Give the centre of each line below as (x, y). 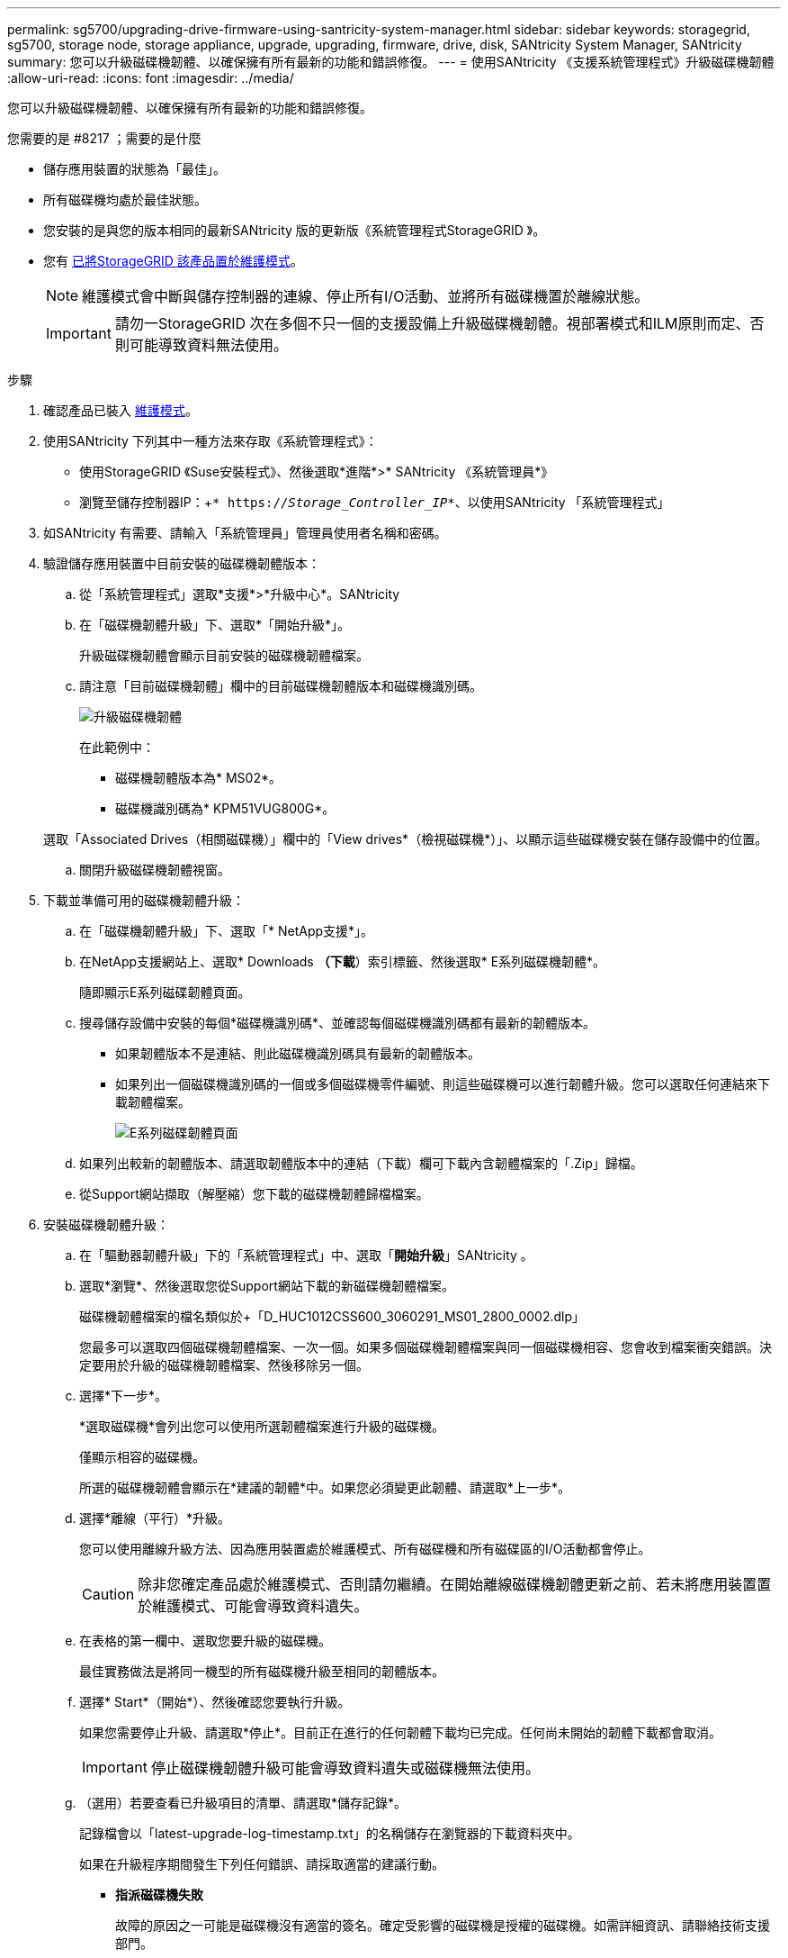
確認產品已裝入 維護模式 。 (121, 410)
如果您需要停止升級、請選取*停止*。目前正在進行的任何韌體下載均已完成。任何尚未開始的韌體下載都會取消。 (401, 1732)
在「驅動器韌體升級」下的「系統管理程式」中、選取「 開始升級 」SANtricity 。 (306, 1255)
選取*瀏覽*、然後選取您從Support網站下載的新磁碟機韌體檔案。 (267, 1286)
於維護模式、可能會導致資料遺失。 (253, 1606)
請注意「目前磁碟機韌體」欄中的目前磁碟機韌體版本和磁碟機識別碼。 (281, 686)
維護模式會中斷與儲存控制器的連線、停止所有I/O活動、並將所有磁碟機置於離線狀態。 (366, 296)
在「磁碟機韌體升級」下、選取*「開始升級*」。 (215, 625)
